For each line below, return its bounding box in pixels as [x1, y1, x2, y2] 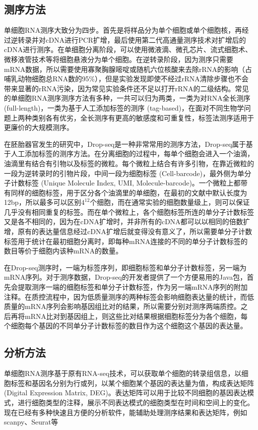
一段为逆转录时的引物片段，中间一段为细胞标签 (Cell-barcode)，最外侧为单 [4, 168, 245, 178]
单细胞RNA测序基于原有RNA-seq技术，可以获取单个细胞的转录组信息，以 [4, 368, 242, 378]
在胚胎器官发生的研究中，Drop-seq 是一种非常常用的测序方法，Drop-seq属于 [4, 138, 246, 149]
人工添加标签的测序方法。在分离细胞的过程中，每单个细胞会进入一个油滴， [10, 148, 254, 159]
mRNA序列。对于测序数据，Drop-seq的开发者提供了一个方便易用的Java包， [4, 272, 247, 282]
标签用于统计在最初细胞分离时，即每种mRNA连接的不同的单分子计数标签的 [4, 236, 248, 246]
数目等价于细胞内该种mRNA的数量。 [4, 246, 123, 256]
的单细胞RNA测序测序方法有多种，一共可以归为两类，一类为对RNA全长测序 [4, 93, 251, 103]
